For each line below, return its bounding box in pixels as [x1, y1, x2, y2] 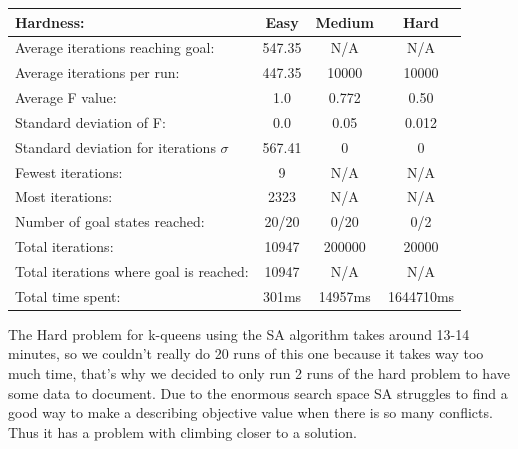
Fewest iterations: [15, 161, 123, 182]
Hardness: [15, 11, 85, 32]
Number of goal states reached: [15, 211, 205, 232]
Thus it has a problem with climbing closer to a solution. [8, 421, 357, 442]
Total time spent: [15, 285, 121, 306]
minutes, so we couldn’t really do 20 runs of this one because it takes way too [8, 343, 484, 364]
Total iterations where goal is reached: [15, 260, 249, 281]
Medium [315, 11, 374, 32]
